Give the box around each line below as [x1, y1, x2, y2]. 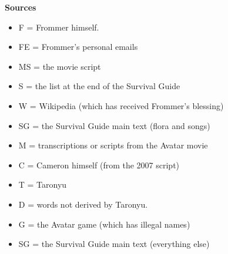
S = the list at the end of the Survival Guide [18, 80, 180, 92]
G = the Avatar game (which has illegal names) [18, 218, 190, 230]
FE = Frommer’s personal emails [18, 40, 138, 53]
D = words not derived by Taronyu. [18, 198, 148, 210]
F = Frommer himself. [18, 21, 99, 33]
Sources [5, 1, 36, 13]
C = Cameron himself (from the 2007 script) [18, 158, 180, 171]
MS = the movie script [18, 60, 101, 72]
